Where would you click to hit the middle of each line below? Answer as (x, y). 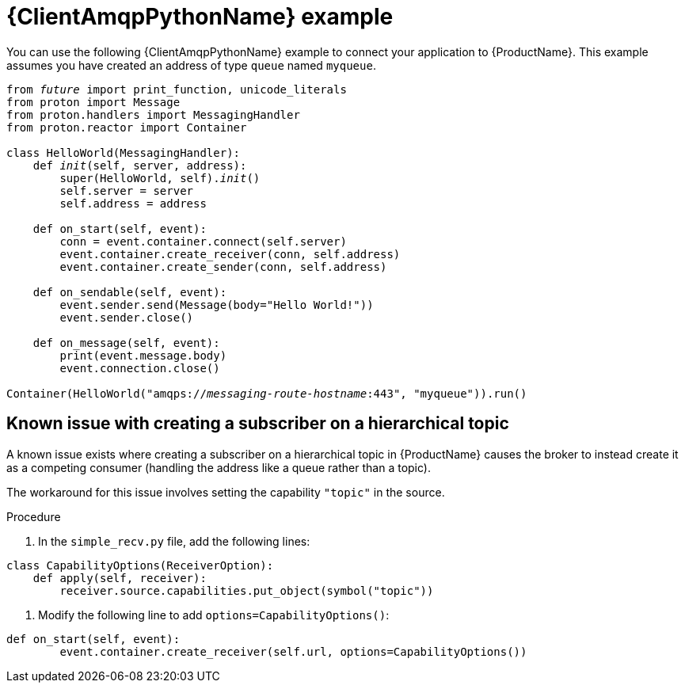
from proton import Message (93, 102)
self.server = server (127, 190)
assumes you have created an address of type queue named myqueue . (191, 65)
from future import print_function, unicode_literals (177, 89)
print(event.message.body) (143, 355)
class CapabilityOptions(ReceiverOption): (140, 565)
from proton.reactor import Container (127, 127)
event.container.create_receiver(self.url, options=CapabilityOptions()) (293, 651)
